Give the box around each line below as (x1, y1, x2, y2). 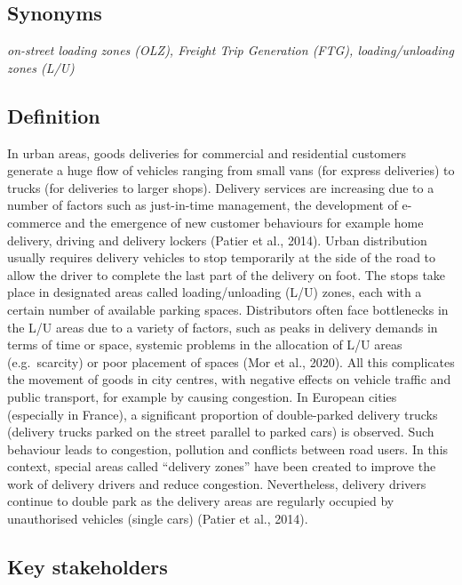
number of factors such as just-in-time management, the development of (7, 196, 398, 214)
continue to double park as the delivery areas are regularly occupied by (7, 492, 394, 510)
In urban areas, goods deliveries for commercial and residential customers (7, 143, 407, 162)
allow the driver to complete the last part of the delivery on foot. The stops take (7, 265, 446, 284)
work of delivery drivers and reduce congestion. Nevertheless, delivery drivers (7, 474, 426, 493)
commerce (7, 212, 61, 231)
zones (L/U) (7, 58, 75, 76)
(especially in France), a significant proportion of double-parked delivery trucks (7, 405, 438, 423)
